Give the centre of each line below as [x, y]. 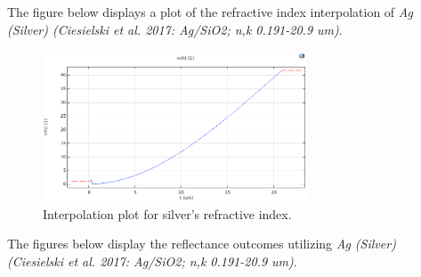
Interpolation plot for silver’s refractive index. [167, 213]
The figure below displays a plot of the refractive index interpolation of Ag [210, 12]
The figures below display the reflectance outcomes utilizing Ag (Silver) [202, 244]
